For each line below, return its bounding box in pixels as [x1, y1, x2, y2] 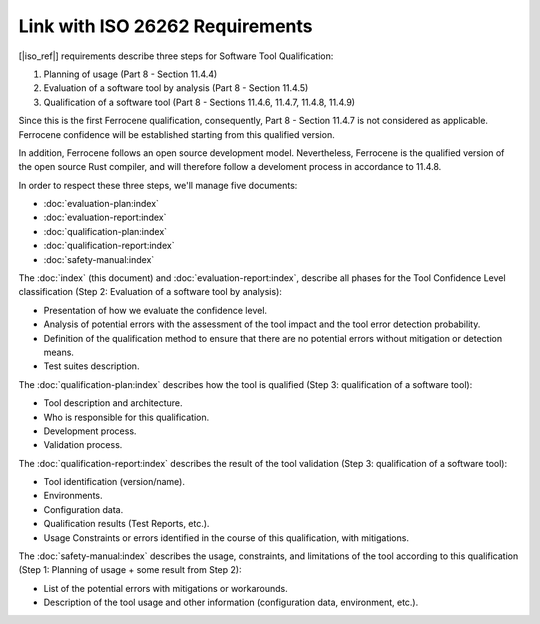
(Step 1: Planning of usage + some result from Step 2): [18, 564, 242, 576]
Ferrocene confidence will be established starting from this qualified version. [18, 128, 335, 140]
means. [43, 346, 75, 358]
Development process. [43, 425, 137, 437]
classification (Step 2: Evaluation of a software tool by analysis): [18, 286, 282, 298]
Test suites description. [43, 360, 140, 372]
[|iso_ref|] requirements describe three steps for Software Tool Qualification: [18, 50, 334, 62]
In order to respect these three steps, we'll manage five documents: [18, 179, 298, 191]
